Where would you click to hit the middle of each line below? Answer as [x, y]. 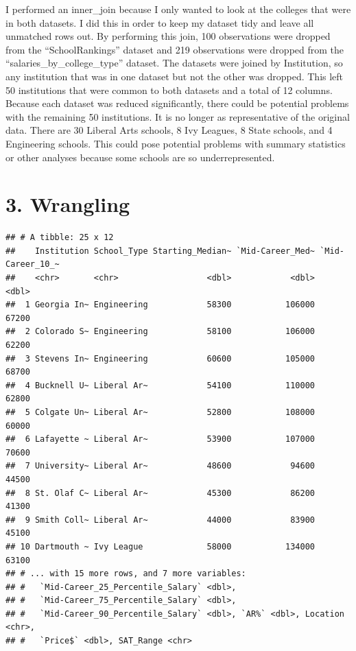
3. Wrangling [68, 204]
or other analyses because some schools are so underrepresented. [140, 157]
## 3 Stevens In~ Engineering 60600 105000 [161, 358]
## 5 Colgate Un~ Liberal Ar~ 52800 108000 [161, 412]
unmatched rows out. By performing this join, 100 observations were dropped [168, 36]
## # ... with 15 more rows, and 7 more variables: [126, 574]
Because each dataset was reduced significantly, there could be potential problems [177, 103]
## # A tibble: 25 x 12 [60, 238]
